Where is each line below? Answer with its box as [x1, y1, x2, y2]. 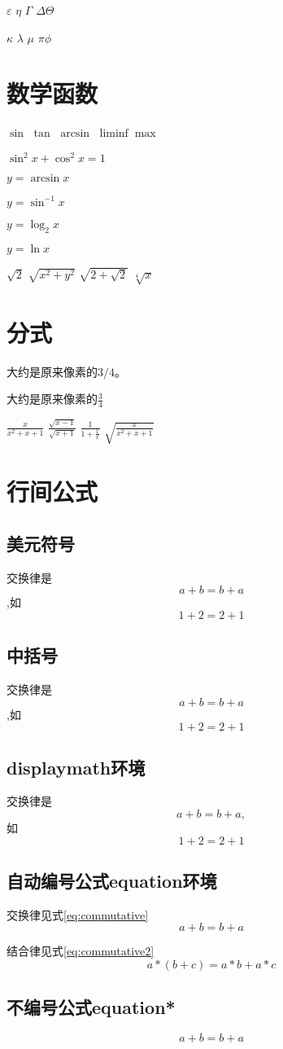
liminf [99, 128, 128, 140]
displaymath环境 [7, 754, 146, 779]
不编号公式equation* [7, 994, 176, 1020]
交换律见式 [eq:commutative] [7, 906, 149, 923]
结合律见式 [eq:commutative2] [7, 942, 155, 959]
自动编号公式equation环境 [7, 867, 217, 893]
